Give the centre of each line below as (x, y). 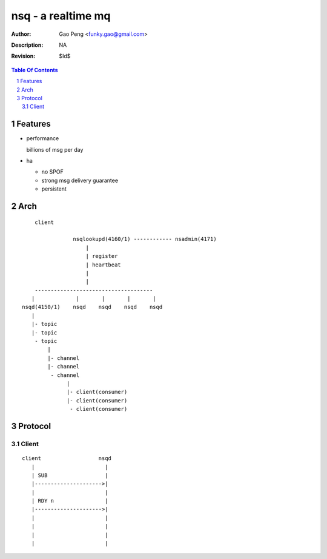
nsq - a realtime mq (61, 16)
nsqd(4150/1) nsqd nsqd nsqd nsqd (92, 307)
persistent (54, 189)
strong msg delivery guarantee (80, 180)
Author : (21, 34)
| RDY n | (70, 501)
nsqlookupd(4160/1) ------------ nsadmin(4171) (145, 239)
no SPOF (52, 172)
